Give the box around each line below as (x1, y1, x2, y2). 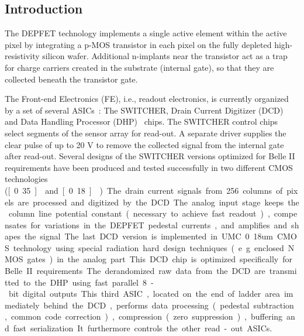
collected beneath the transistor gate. (5, 73, 138, 85)
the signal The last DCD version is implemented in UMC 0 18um (24, 230, 273, 242)
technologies (5, 173, 48, 185)
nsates (5, 218, 27, 231)
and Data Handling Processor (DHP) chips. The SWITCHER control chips (5, 115, 278, 128)
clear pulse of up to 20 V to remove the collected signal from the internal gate (5, 138, 284, 150)
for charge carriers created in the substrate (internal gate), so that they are (5, 61, 274, 73)
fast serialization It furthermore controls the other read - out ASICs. (13, 322, 272, 334)
